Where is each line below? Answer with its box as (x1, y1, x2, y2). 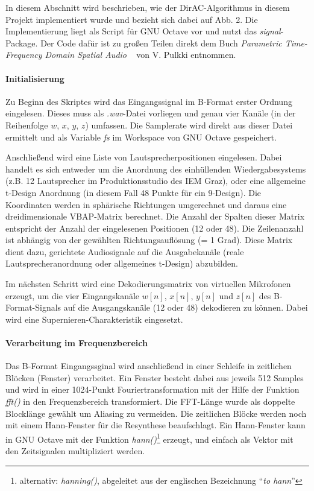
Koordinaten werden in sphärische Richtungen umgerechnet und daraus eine (5, 198, 287, 211)
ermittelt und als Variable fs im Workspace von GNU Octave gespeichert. (5, 130, 277, 143)
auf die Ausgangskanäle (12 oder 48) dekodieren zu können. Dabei (63, 301, 308, 314)
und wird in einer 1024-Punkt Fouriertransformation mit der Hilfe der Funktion (5, 383, 300, 396)
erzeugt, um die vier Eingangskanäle (5, 289, 140, 302)
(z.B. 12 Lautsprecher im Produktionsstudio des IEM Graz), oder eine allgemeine (5, 174, 306, 187)
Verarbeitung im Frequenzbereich (5, 337, 148, 349)
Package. (5, 36, 38, 49)
